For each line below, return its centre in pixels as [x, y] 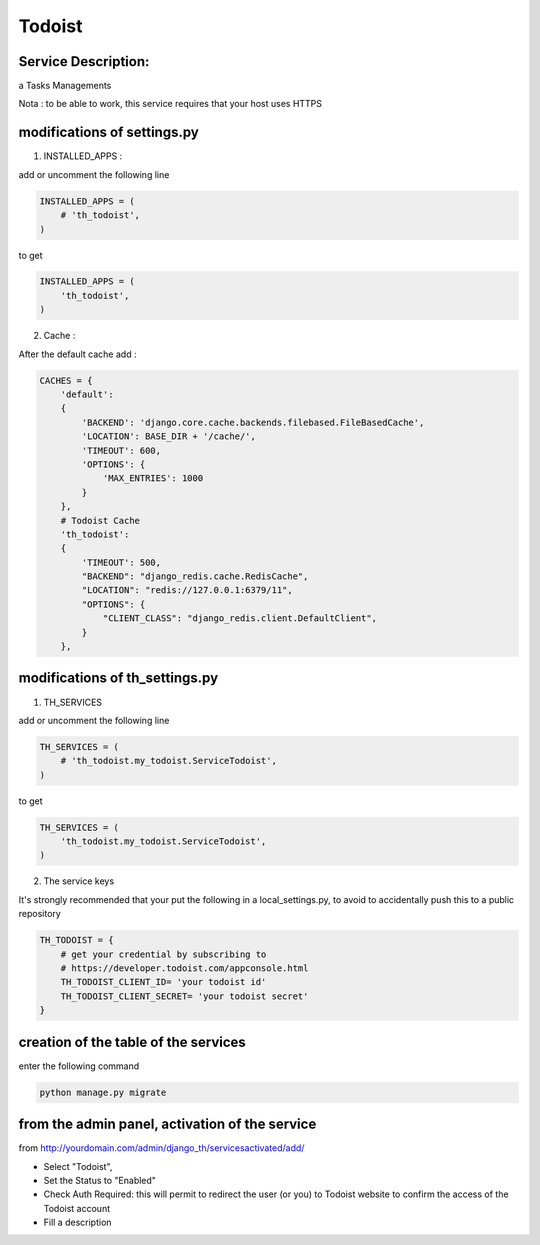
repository [40, 914]
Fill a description [77, 1222]
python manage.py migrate [103, 1092]
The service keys [79, 881]
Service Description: [84, 61]
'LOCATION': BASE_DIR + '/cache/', [169, 436]
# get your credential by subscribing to [163, 954]
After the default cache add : [77, 354]
